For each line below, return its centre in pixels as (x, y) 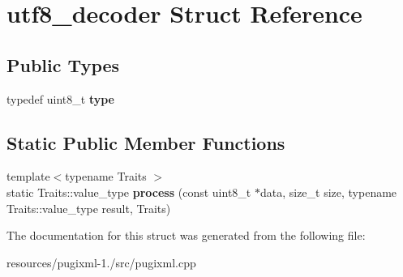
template (28, 176)
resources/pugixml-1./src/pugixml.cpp (101, 262)
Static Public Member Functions (146, 142)
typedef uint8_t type (60, 98)
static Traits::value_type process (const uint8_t (129, 192)
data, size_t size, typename (328, 192)
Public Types (63, 64)
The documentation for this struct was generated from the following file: (186, 235)
